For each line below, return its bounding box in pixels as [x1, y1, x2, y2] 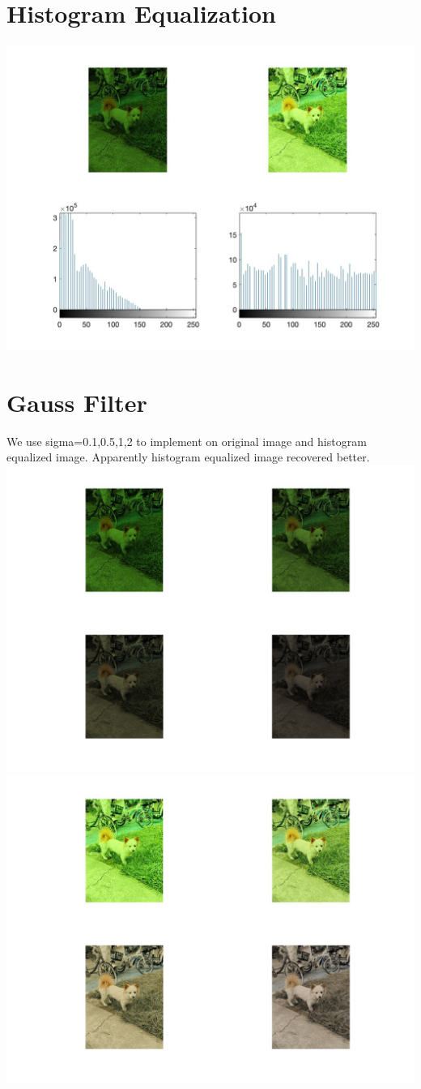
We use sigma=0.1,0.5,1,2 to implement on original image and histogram [6, 432, 367, 449]
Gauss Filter [6, 385, 147, 418]
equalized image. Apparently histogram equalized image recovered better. [6, 448, 370, 465]
